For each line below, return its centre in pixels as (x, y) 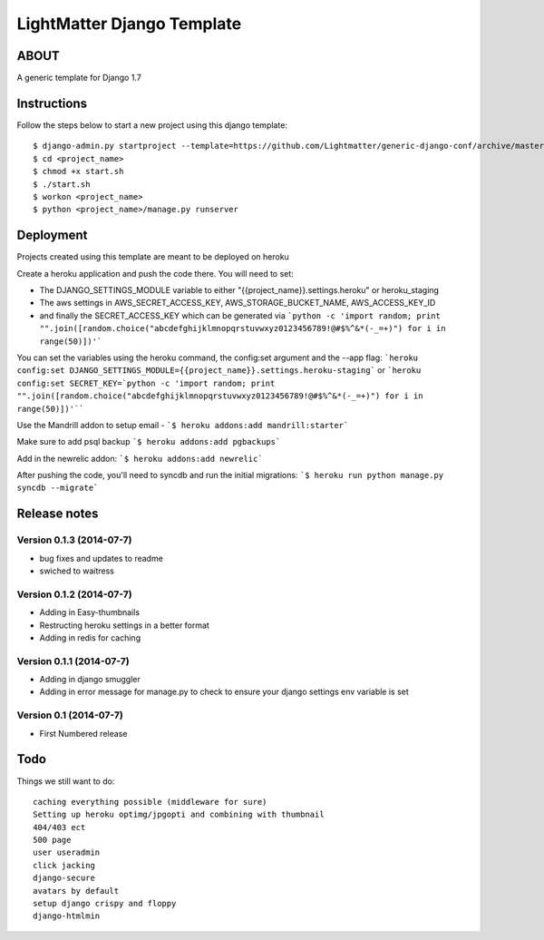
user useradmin (67, 852)
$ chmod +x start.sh (78, 171)
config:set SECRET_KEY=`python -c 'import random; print (146, 383)
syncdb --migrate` (58, 488)
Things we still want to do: (66, 781)
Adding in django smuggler (90, 680)
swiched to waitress (77, 571)
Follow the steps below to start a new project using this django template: (152, 125)
